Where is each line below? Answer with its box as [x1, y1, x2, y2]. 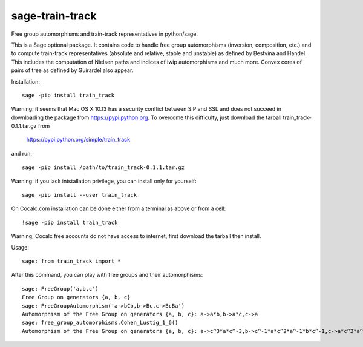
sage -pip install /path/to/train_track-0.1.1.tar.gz [22, 164, 185, 171]
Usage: [11, 243, 30, 251]
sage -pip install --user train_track [22, 191, 137, 199]
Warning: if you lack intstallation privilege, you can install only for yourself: [11, 177, 197, 185]
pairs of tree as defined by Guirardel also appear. [11, 67, 134, 74]
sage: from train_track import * [22, 257, 121, 265]
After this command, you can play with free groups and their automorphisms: [11, 271, 203, 279]
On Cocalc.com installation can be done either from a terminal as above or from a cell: [11, 205, 226, 212]
